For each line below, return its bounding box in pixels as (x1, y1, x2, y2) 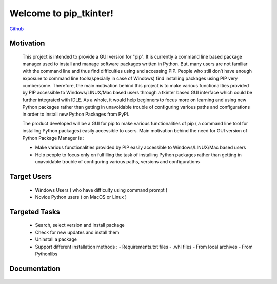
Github (9, 26, 24, 32)
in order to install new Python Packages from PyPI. (22, 111, 129, 118)
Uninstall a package (35, 236, 77, 242)
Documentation (9, 264, 61, 273)
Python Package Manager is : (22, 135, 85, 141)
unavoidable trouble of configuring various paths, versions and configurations (35, 159, 200, 165)
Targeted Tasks (9, 207, 61, 216)
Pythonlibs (35, 251, 58, 257)
